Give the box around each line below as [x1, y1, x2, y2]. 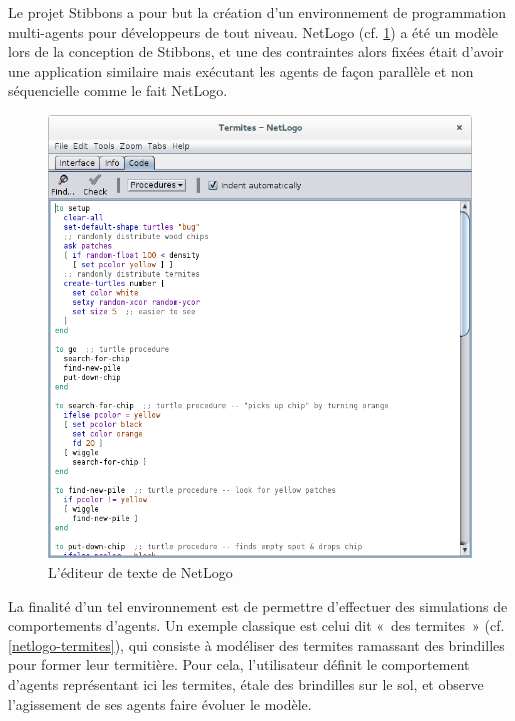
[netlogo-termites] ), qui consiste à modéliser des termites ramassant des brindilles [8, 634, 505, 655]
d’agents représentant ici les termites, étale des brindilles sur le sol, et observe [8, 673, 484, 694]
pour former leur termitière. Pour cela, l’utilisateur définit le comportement [8, 654, 470, 675]
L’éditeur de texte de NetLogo [48, 562, 233, 582]
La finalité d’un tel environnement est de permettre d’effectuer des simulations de [8, 595, 508, 616]
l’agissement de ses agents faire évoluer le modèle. [8, 693, 312, 714]
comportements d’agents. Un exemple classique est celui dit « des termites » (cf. [8, 615, 505, 636]
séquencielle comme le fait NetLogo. [8, 80, 228, 101]
